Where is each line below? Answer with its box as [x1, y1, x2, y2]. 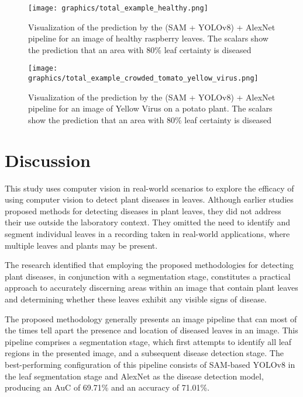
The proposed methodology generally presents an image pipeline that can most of [5, 312, 297, 325]
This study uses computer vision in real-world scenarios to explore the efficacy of [5, 182, 294, 194]
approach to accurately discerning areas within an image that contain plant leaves [5, 281, 298, 294]
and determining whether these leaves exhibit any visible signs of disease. [5, 293, 267, 305]
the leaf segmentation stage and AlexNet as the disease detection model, [5, 370, 264, 382]
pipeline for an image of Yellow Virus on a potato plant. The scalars [28, 102, 273, 114]
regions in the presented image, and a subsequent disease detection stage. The [5, 347, 284, 359]
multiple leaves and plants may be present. [5, 239, 158, 251]
